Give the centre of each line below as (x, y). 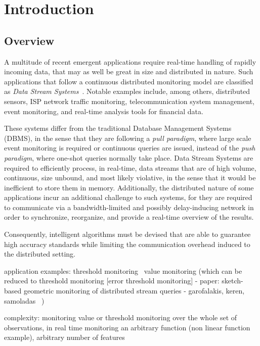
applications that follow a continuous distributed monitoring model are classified (129, 81)
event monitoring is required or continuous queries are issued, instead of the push (130, 148)
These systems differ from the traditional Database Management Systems (118, 128)
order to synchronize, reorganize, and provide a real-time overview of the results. (129, 217)
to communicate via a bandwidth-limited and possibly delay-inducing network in (129, 207)
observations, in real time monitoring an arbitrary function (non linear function (127, 327)
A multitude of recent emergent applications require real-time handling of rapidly (130, 61)
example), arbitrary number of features (64, 337)
